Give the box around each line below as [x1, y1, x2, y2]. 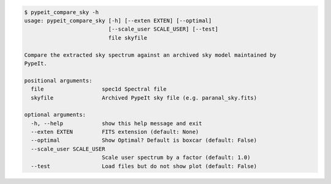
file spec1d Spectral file [31, 86, 167, 93]
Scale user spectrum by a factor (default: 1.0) [101, 154, 251, 161]
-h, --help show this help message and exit [31, 120, 202, 127]
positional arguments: [24, 77, 93, 84]
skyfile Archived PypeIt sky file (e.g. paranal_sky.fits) [31, 94, 257, 101]
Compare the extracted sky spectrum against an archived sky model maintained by [24, 51, 277, 58]
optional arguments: [24, 111, 86, 119]
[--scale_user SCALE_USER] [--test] [108, 26, 219, 33]
